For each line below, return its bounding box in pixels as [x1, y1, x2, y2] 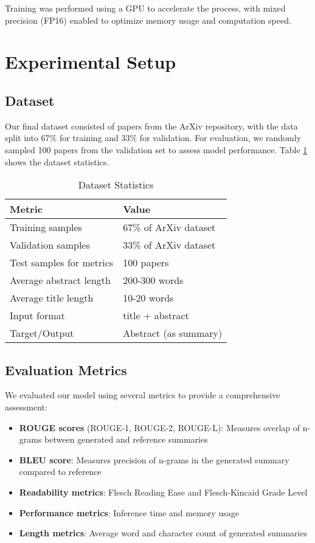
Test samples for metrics [10, 255, 114, 270]
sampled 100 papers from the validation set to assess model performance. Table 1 [5, 143, 308, 156]
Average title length [10, 291, 94, 305]
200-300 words [123, 273, 184, 288]
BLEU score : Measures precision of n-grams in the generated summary [19, 453, 289, 466]
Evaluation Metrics [5, 360, 127, 379]
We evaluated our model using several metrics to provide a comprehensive [5, 389, 280, 401]
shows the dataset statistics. [5, 155, 109, 168]
